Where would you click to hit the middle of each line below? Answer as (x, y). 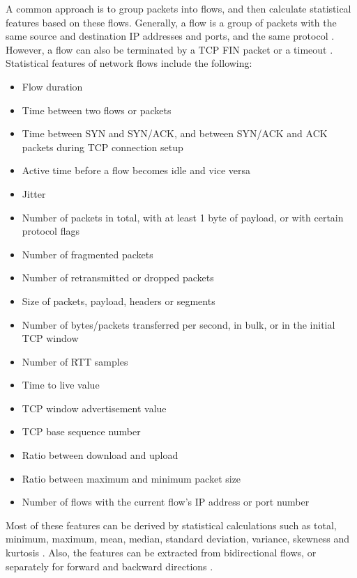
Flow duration (52, 86)
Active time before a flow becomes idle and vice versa (136, 170)
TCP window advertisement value (94, 408)
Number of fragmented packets (88, 254)
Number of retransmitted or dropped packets (118, 278)
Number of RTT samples (75, 361)
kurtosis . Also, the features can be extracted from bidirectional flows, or (161, 553)
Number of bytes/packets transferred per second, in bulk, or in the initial (178, 324)
